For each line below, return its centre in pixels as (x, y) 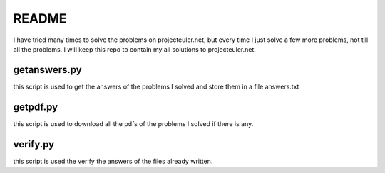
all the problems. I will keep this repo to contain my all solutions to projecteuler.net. (135, 49)
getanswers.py (47, 70)
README (40, 18)
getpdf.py (36, 107)
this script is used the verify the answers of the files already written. (113, 161)
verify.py (34, 144)
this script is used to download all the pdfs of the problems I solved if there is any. (133, 123)
